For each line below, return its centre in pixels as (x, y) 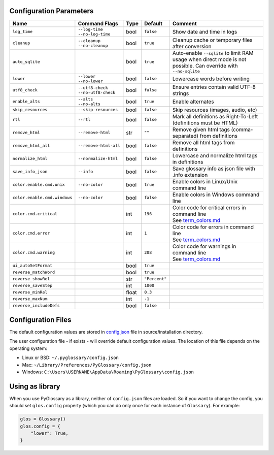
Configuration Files (40, 320)
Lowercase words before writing (211, 79)
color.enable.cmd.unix (39, 185)
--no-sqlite (186, 71)
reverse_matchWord (34, 272)
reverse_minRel (30, 292)
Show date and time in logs (205, 31)
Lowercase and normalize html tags (215, 155)
